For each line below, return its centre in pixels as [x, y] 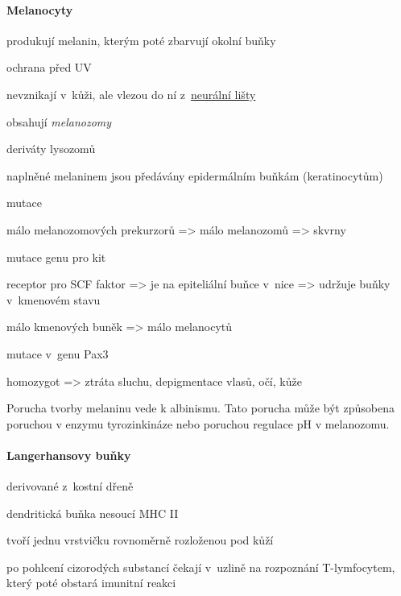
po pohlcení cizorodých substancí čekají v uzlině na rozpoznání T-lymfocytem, [201, 567]
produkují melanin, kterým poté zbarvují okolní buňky [141, 40]
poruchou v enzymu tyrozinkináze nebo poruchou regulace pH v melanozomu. [198, 423]
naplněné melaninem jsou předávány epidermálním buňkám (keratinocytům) [195, 175]
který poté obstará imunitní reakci [91, 583]
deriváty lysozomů [51, 149]
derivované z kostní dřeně [70, 486]
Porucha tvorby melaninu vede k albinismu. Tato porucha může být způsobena [200, 408]
